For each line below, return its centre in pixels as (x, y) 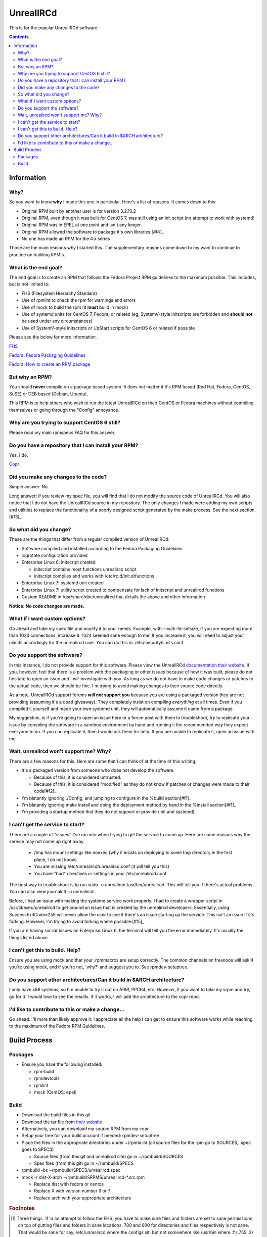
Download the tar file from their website (62, 1122)
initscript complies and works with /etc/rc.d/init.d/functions (94, 576)
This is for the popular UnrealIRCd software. (54, 28)
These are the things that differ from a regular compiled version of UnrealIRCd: (89, 539)
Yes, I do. (19, 455)
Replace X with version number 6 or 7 (72, 1191)
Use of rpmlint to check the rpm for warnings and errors (79, 300)
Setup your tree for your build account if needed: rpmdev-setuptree (90, 1136)
